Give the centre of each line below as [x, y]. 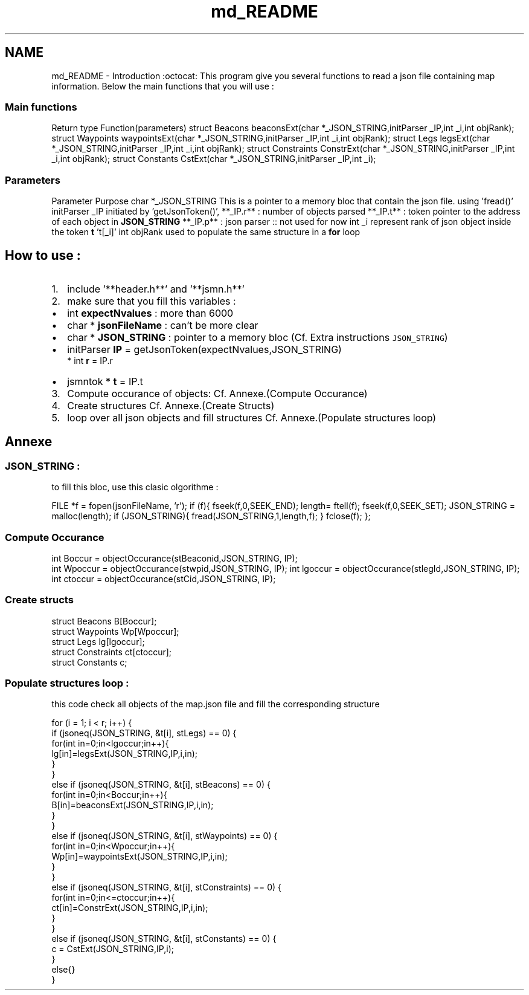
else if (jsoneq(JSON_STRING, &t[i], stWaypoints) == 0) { [165, 836]
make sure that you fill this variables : [152, 301]
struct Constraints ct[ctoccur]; [112, 652]
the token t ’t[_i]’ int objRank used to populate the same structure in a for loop [206, 232]
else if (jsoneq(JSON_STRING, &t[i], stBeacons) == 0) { [161, 785]
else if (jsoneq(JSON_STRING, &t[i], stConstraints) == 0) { [167, 887]
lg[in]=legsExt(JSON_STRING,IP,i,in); [125, 754]
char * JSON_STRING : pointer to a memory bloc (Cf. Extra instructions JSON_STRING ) [258, 337]
